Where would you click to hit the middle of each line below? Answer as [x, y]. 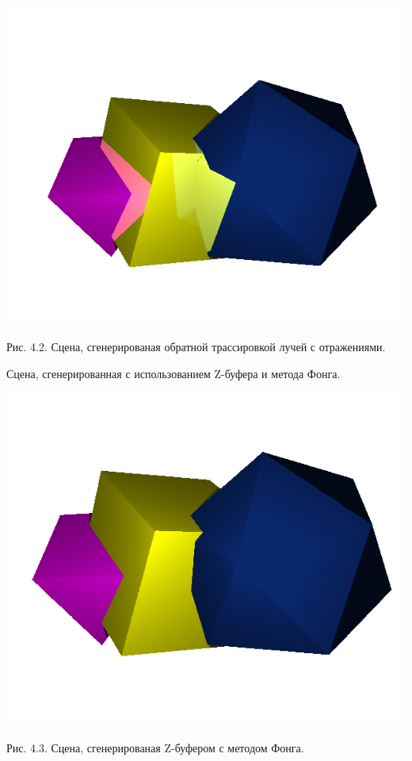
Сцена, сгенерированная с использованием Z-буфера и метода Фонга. [174, 373]
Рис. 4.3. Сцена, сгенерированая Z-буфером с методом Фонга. [155, 747]
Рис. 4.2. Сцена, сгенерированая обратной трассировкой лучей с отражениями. [196, 347]
